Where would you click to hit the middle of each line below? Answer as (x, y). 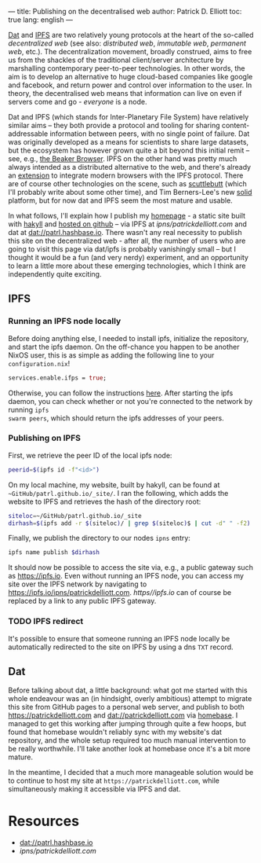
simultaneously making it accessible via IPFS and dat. (94, 789)
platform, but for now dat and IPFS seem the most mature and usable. (120, 200)
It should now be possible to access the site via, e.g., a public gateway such (130, 567)
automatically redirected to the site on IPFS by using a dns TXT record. (121, 647)
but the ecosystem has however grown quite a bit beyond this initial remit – (129, 150)
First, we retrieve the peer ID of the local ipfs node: (90, 455)
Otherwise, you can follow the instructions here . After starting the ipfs (121, 393)
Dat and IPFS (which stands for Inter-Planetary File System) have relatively (129, 117)
